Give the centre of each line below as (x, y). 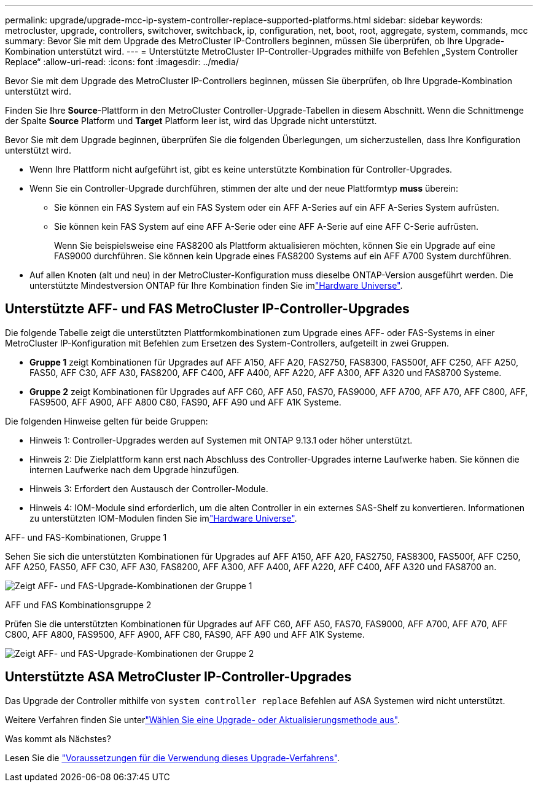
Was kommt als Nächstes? (58, 738)
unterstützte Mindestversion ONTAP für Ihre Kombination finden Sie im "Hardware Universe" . (216, 285)
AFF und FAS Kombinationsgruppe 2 (78, 605)
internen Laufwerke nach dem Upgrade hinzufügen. (134, 469)
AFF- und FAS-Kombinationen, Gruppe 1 (86, 537)
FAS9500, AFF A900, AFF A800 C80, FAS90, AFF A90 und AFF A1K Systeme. (185, 402)
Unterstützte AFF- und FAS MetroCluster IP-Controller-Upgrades (207, 309)
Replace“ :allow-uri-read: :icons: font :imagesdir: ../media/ (122, 62)
